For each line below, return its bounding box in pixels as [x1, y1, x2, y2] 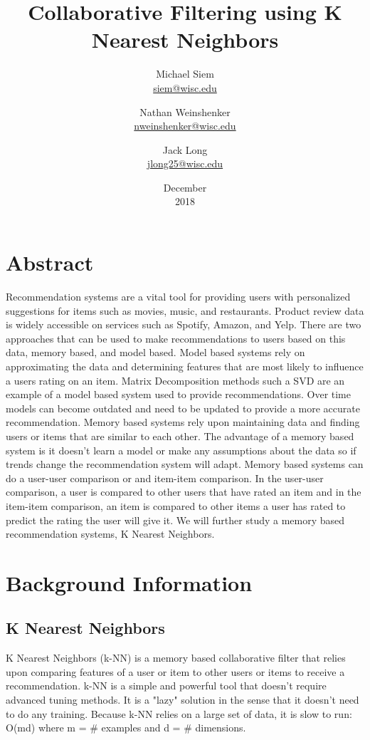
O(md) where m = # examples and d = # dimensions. [6, 720, 246, 735]
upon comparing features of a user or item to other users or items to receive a [6, 664, 345, 679]
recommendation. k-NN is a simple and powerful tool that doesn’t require [6, 678, 327, 693]
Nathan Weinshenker [139, 104, 231, 119]
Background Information [6, 568, 253, 597]
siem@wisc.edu [153, 80, 217, 95]
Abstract [6, 248, 94, 277]
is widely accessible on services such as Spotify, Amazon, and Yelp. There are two [6, 317, 361, 332]
